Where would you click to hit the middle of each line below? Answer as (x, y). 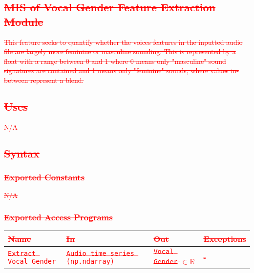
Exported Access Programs (58, 217)
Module (24, 21)
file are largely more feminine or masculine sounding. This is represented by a (120, 51)
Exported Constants (44, 177)
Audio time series (100, 253)
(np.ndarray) (90, 261)
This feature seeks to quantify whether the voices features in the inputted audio (123, 42)
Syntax (22, 153)
